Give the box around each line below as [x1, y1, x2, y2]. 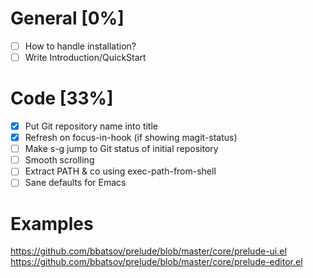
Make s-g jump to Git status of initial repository [24, 143, 219, 155]
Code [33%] [10, 87, 114, 110]
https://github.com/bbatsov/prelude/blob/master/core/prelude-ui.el [10, 245, 287, 257]
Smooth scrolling [24, 154, 95, 166]
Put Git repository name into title [24, 120, 158, 132]
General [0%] [10, 7, 125, 30]
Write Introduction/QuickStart [24, 52, 147, 63]
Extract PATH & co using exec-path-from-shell [24, 165, 217, 177]
